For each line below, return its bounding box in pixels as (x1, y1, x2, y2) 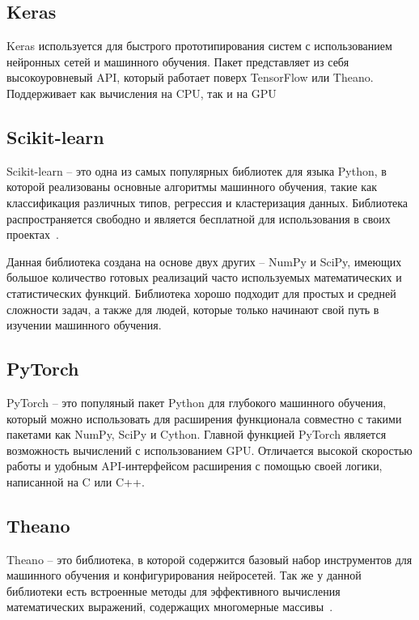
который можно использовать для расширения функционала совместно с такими (6, 410, 402, 427)
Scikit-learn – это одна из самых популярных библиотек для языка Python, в (6, 162, 387, 179)
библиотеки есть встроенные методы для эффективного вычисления (6, 582, 341, 599)
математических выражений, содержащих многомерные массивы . (6, 598, 333, 615)
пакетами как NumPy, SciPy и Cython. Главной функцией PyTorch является (6, 426, 387, 443)
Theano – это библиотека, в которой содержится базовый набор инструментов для (6, 550, 413, 567)
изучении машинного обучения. (6, 316, 162, 333)
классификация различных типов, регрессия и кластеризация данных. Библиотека (6, 193, 408, 210)
